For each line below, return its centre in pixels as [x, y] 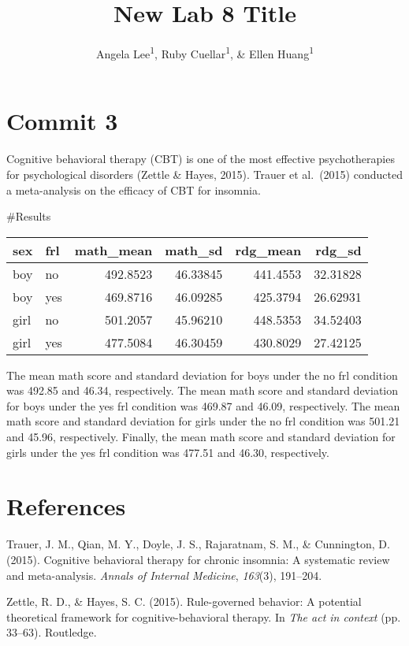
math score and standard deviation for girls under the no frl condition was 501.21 [203, 421]
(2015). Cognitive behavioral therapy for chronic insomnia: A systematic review [198, 559]
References [66, 506]
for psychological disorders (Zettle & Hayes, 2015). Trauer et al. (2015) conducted [204, 174]
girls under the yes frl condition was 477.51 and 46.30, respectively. [168, 452]
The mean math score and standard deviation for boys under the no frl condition [202, 375]
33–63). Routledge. [52, 632]
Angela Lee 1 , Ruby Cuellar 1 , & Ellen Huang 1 [204, 52]
